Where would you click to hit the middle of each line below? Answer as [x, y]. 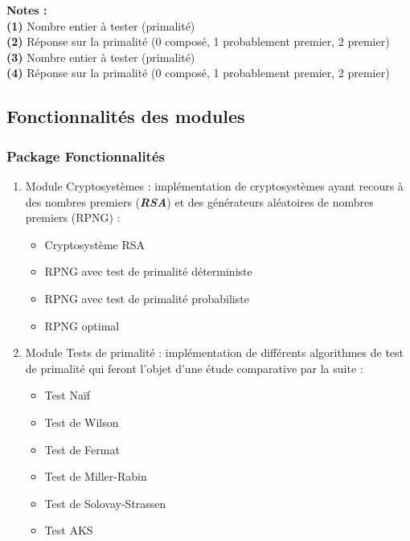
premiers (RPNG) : [73, 217]
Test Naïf [68, 395]
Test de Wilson [82, 422]
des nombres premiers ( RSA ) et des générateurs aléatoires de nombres [199, 201]
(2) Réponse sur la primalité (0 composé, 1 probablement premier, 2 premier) [198, 41]
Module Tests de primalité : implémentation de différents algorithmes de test [215, 352]
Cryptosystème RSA [95, 244]
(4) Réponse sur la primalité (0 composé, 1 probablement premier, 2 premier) [198, 73]
